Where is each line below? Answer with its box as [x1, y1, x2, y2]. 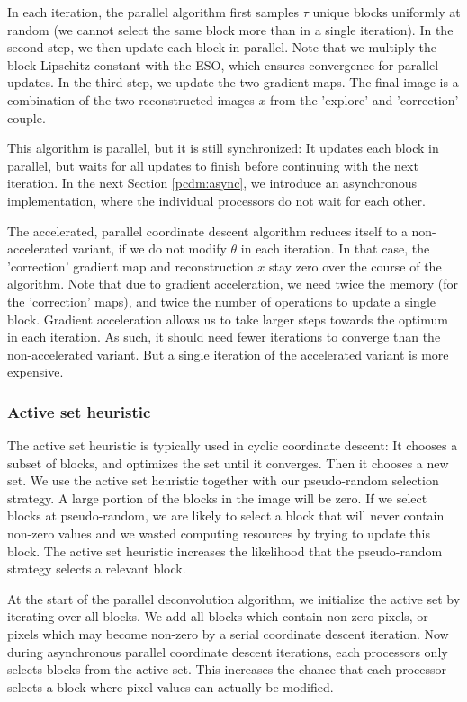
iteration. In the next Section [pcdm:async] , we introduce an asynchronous [7, 173, 417, 192]
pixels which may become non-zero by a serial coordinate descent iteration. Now [7, 625, 449, 644]
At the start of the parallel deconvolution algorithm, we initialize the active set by [7, 589, 461, 608]
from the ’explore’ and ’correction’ [270, 90, 459, 109]
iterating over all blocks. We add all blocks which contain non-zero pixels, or [7, 607, 428, 626]
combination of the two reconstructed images [7, 90, 255, 109]
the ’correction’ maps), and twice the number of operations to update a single [7, 291, 436, 310]
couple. [7, 108, 46, 127]
